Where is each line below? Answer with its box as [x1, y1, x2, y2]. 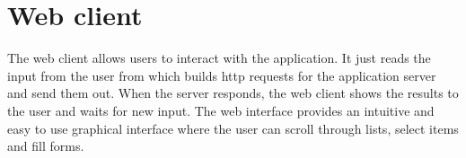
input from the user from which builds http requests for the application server [7, 66, 436, 84]
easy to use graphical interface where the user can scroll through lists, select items [7, 118, 459, 137]
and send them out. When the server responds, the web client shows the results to [7, 83, 459, 102]
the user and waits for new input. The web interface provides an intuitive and [7, 101, 435, 119]
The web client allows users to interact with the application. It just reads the [7, 48, 431, 67]
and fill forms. [7, 136, 84, 155]
